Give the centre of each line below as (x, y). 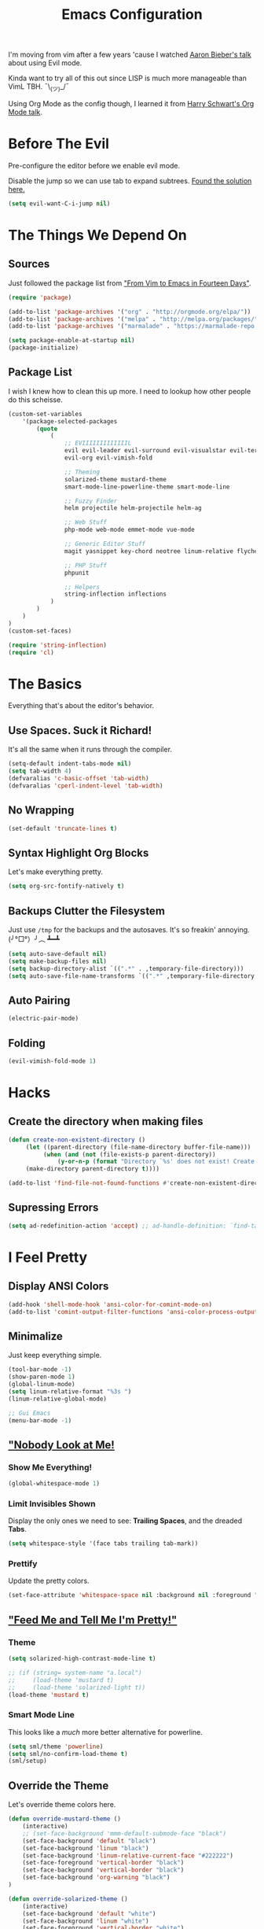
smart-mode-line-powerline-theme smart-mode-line (147, 487)
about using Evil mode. (45, 63)
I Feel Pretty (48, 1257)
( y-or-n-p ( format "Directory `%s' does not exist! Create (156, 1162)
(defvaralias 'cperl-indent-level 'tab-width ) (86, 786)
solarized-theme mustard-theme (115, 479)
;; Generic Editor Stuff (105, 544)
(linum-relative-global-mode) (58, 1399)
